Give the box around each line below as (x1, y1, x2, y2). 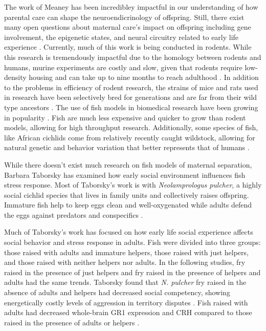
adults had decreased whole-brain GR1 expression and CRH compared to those (4, 307, 252, 318)
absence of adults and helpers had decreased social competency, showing (4, 287, 230, 298)
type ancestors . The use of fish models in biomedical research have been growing (4, 101, 258, 112)
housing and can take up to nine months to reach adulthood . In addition (29, 72, 259, 82)
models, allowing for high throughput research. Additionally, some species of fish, (4, 122, 258, 133)
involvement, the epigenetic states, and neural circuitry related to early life (4, 31, 239, 42)
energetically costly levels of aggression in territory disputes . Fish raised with (4, 297, 248, 307)
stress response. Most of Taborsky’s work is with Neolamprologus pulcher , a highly (4, 179, 262, 190)
